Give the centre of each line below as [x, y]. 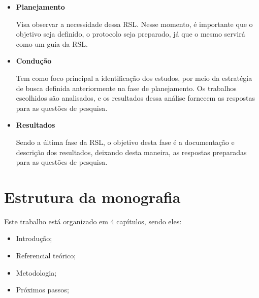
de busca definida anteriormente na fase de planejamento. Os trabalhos [126, 88]
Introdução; [34, 238]
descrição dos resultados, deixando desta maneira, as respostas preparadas [131, 152]
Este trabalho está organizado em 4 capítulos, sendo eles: [93, 221]
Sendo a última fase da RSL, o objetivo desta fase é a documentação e [125, 142]
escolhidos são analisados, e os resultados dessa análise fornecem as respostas [135, 98]
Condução [34, 61]
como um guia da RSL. [52, 43]
